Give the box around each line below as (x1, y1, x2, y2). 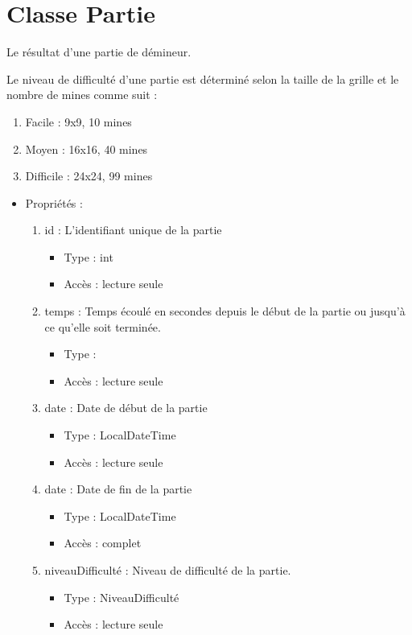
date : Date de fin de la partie (44, 480, 192, 497)
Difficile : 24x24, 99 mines (25, 167, 153, 184)
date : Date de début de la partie (44, 399, 208, 416)
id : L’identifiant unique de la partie (44, 221, 222, 238)
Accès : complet (64, 534, 142, 551)
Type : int (64, 248, 113, 265)
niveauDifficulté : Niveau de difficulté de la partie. (44, 562, 291, 578)
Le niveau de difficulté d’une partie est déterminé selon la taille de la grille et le (6, 70, 399, 87)
